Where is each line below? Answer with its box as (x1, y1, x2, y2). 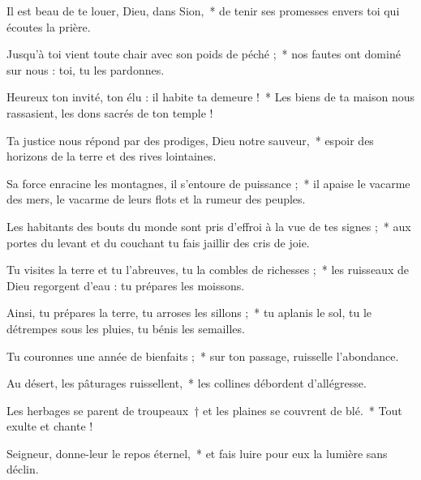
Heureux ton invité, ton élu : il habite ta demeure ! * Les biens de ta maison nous (6, 88, 415, 105)
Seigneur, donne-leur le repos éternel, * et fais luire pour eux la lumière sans (6, 444, 388, 461)
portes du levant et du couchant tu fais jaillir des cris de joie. (6, 234, 310, 251)
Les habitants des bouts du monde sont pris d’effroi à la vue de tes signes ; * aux (6, 217, 411, 234)
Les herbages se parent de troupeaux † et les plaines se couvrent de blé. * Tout (6, 401, 402, 418)
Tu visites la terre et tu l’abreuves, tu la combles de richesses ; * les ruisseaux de (6, 261, 409, 278)
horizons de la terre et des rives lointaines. (6, 148, 217, 165)
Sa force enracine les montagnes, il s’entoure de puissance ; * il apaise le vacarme (6, 174, 410, 191)
